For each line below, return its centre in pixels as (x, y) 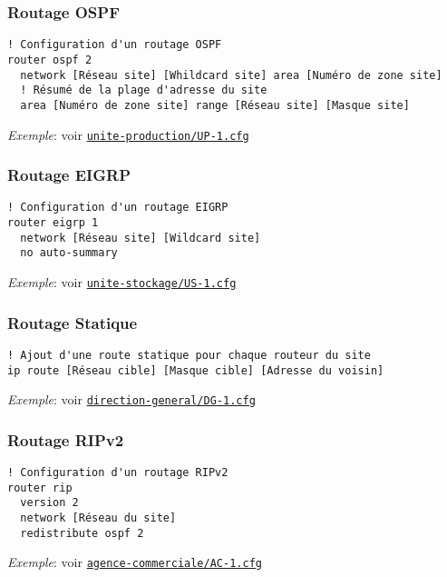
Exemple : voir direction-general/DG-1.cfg (131, 399)
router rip (40, 487)
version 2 (49, 503)
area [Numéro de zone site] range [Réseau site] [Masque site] (215, 105)
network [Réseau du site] (98, 518)
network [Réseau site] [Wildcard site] (141, 238)
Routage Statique (73, 322)
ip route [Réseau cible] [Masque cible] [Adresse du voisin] (196, 370)
